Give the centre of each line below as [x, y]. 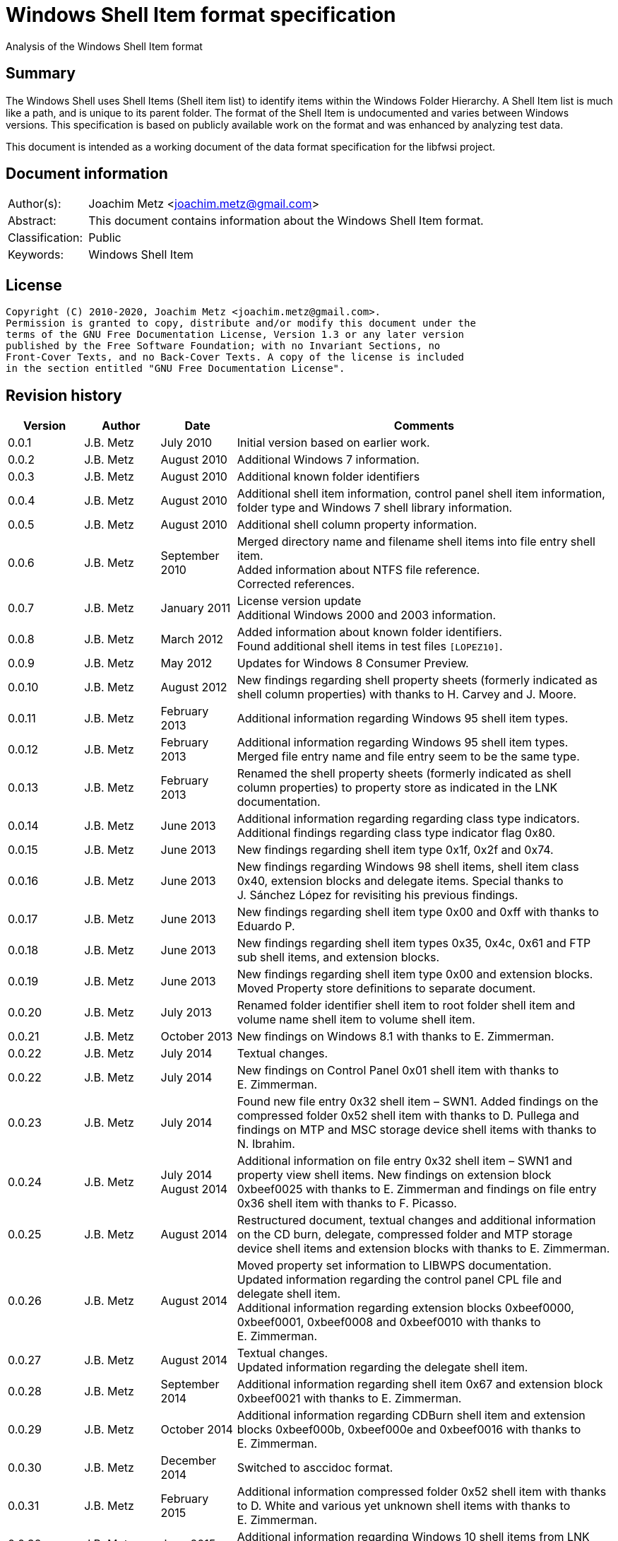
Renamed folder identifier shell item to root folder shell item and [406, 1006]
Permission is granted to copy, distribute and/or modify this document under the [241, 323]
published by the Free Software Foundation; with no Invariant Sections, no [223, 346]
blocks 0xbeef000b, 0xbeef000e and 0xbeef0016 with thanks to [409, 1430]
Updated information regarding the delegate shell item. [382, 1367]
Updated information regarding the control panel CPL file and [399, 1280]
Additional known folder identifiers [328, 477]
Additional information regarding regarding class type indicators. [408, 819]
